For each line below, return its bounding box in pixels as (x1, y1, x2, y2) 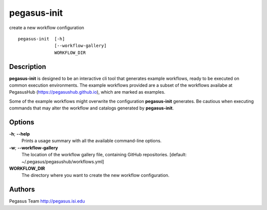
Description (9, 62, 46, 71)
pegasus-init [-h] (18, 36, 65, 41)
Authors (9, 185, 35, 194)
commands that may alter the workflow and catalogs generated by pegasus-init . (9, 105, 174, 111)
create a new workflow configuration (9, 25, 84, 31)
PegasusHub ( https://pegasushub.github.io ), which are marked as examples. (9, 89, 166, 95)
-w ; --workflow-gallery (9, 144, 58, 150)
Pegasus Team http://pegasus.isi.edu (9, 198, 85, 204)
